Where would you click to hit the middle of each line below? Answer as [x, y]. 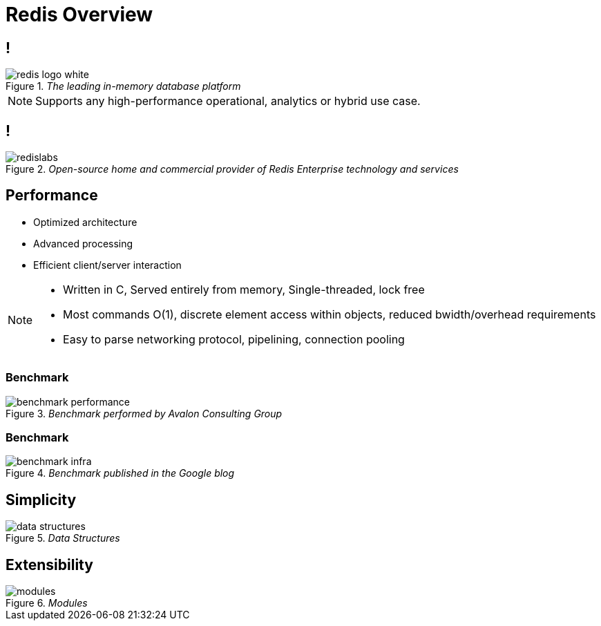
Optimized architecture [85, 222]
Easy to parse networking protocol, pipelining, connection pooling [234, 339]
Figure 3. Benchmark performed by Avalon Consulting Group [144, 413]
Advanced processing [83, 243]
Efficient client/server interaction [107, 265]
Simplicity [41, 500]
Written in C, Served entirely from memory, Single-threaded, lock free [244, 289]
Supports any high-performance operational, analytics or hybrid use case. [228, 101]
